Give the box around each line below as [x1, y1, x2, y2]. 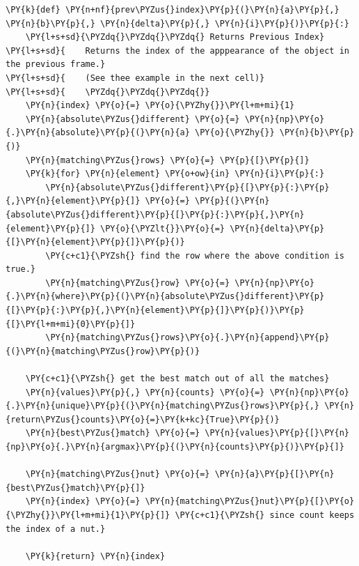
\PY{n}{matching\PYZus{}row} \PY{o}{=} [45, 277, 230, 288]
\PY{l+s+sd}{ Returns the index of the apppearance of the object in [6, 45, 349, 56]
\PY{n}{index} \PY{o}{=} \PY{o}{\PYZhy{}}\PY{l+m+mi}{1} [25, 100, 295, 111]
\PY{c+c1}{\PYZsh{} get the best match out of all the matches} [25, 374, 330, 384]
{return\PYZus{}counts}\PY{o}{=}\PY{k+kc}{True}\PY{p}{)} [6, 414, 280, 424]
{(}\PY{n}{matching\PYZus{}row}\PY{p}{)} [6, 346, 200, 356]
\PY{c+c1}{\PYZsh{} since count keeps [175, 510, 355, 520]
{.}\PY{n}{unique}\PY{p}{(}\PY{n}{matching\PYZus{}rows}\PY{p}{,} [6, 401, 320, 411]
